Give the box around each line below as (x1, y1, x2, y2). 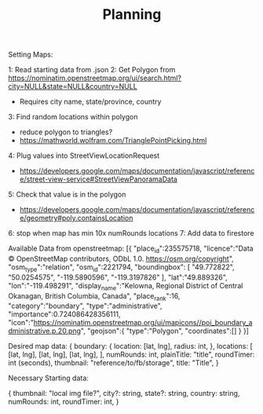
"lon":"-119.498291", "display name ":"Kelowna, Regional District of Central (8, 280, 243, 292)
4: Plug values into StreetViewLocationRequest (8, 151, 160, 160)
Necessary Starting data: (8, 373, 89, 383)
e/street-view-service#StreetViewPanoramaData (19, 174, 178, 184)
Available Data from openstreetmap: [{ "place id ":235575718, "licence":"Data (8, 244, 254, 255)
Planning (102, 5, 162, 24)
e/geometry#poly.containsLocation (19, 214, 133, 223)
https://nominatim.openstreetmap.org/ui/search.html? (8, 73, 182, 83)
